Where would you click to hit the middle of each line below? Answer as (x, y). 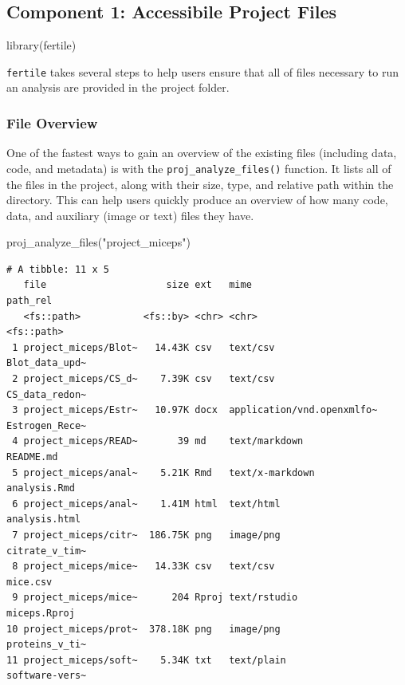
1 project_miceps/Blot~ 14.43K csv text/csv (144, 347)
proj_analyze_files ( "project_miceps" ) (98, 242)
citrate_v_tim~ (47, 551)
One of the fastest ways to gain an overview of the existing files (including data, (202, 153)
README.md (32, 457)
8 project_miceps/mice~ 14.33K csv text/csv (144, 567)
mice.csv (29, 582)
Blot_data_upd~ (47, 363)
